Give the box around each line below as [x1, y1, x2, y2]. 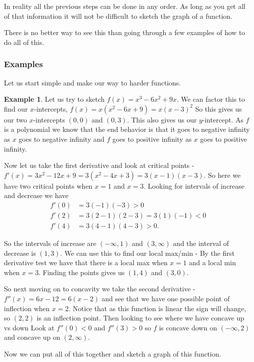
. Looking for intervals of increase [144, 180, 245, 191]
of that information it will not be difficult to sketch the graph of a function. [4, 10, 232, 21]
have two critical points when [4, 180, 93, 191]
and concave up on [4, 332, 60, 342]
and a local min [188, 257, 236, 268]
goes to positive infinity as [112, 133, 192, 144]
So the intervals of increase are [4, 238, 97, 248]
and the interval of [173, 238, 229, 248]
